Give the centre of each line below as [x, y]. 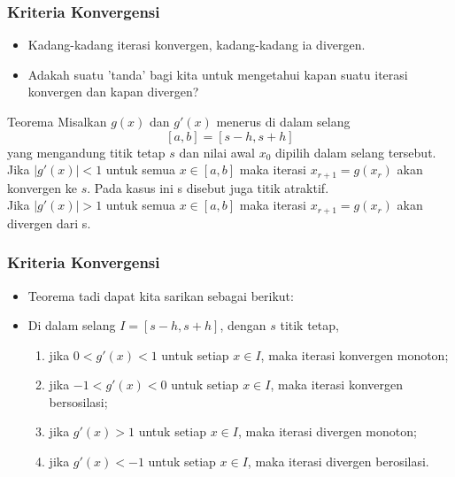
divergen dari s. [49, 223]
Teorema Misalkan [57, 121]
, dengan [243, 325]
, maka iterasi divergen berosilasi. [338, 462]
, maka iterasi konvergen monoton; [355, 354]
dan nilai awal [217, 152]
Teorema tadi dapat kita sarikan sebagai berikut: [161, 295]
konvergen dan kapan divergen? [113, 92]
